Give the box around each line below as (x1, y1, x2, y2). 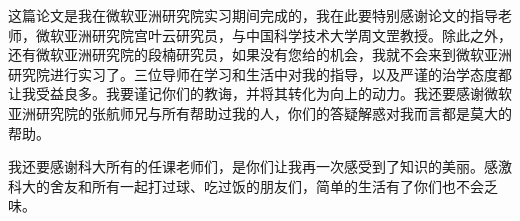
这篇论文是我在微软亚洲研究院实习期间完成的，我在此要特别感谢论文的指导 (8, 5, 498, 25)
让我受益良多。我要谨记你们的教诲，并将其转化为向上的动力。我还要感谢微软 (8, 83, 512, 104)
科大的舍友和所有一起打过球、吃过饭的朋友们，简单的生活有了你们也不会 (8, 175, 484, 196)
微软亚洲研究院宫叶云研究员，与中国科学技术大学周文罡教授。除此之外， (35, 24, 512, 45)
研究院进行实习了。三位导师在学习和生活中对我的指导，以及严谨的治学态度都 (8, 63, 512, 84)
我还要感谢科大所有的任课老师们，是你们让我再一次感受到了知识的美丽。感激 (8, 156, 512, 177)
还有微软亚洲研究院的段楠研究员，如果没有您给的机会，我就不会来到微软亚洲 (8, 44, 512, 65)
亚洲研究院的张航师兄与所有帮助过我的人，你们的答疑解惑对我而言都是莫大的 (8, 102, 512, 123)
